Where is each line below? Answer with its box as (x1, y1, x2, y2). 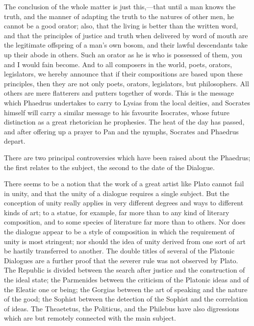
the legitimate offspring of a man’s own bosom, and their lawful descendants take (4, 40, 248, 50)
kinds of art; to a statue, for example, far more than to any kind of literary (4, 207, 229, 217)
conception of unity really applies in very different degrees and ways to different (4, 198, 244, 208)
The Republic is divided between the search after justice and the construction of (4, 265, 245, 275)
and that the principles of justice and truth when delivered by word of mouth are (4, 30, 248, 40)
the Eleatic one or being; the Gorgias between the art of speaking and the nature (4, 284, 248, 294)
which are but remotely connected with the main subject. (4, 313, 176, 323)
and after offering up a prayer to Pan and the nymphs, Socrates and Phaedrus (4, 126, 239, 136)
